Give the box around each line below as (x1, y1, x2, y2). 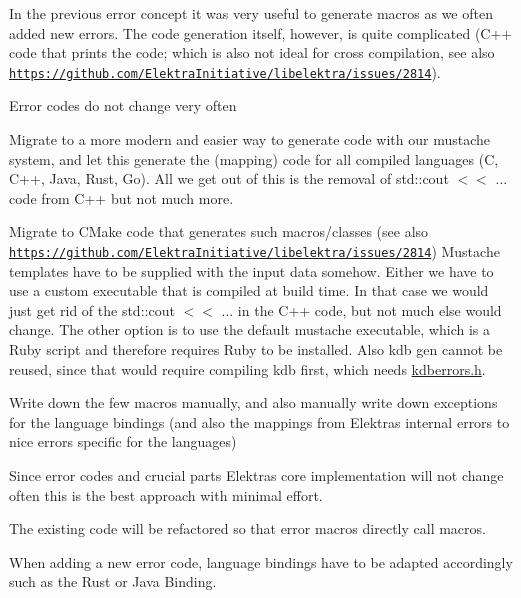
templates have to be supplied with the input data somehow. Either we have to (9, 260, 494, 281)
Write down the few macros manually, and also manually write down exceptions (9, 392, 498, 413)
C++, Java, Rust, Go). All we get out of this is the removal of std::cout (9, 168, 449, 189)
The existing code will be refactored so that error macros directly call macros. (9, 518, 486, 539)
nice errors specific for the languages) (9, 431, 237, 452)
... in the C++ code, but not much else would (221, 299, 502, 320)
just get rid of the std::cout (9, 299, 175, 320)
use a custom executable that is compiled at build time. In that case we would (9, 280, 489, 301)
